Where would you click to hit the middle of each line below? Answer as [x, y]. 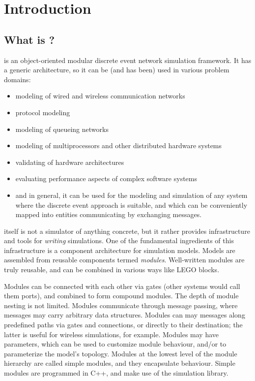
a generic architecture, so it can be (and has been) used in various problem [117, 70]
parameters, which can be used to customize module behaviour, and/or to [115, 344]
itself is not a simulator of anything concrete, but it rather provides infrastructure [127, 231]
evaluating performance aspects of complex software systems [106, 178]
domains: [17, 79]
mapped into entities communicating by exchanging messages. [109, 214]
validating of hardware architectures [70, 162]
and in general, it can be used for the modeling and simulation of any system [131, 195]
